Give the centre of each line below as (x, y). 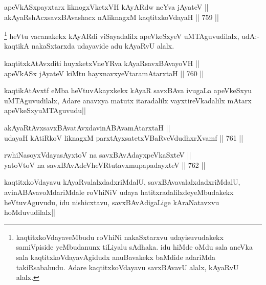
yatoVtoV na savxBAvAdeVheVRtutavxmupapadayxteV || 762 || (105, 165)
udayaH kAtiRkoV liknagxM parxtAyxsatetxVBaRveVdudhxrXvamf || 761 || (124, 137)
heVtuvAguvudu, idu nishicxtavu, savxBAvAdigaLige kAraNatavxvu (112, 202)
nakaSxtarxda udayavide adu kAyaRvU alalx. (103, 46)
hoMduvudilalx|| (30, 212)
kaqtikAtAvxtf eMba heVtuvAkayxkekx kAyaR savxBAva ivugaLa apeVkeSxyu (128, 90)
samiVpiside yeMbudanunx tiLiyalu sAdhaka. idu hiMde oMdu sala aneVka (134, 247)
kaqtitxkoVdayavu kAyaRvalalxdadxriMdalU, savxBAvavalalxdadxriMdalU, (122, 182)
